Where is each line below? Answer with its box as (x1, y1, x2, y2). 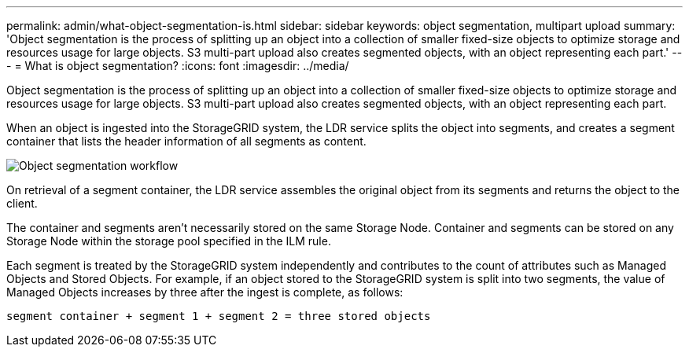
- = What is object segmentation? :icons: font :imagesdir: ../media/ (6, 59, 349, 72)
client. (6, 197, 38, 210)
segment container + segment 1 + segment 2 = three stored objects (6, 310, 431, 322)
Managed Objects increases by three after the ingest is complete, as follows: (6, 285, 403, 299)
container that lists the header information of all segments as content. (6, 134, 367, 148)
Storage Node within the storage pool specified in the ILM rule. (6, 234, 331, 248)
